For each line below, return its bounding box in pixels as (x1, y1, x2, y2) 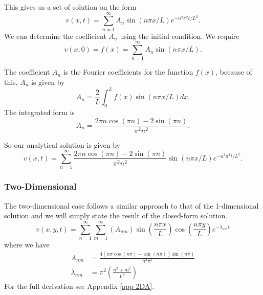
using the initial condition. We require (120, 30, 239, 41)
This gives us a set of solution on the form (4, 2, 137, 12)
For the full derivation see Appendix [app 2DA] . (4, 280, 155, 291)
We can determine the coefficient (4, 30, 106, 41)
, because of (215, 66, 252, 77)
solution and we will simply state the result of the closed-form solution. (4, 210, 228, 221)
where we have (4, 239, 50, 249)
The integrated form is (4, 106, 75, 117)
